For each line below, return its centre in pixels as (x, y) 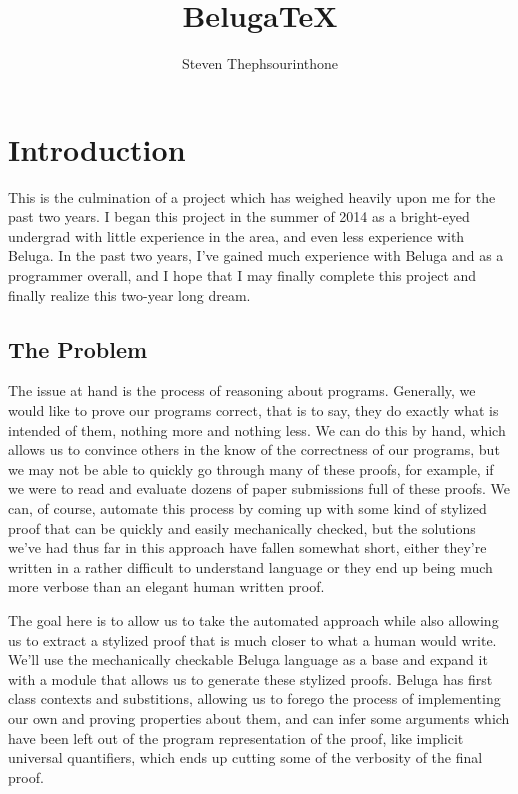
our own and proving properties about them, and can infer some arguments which (259, 717)
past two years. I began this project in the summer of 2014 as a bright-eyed (239, 216)
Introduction (97, 148)
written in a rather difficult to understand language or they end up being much (250, 566)
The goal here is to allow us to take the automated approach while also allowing (253, 619)
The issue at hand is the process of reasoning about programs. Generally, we (242, 390)
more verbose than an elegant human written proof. (166, 586)
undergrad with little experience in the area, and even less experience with (236, 235)
